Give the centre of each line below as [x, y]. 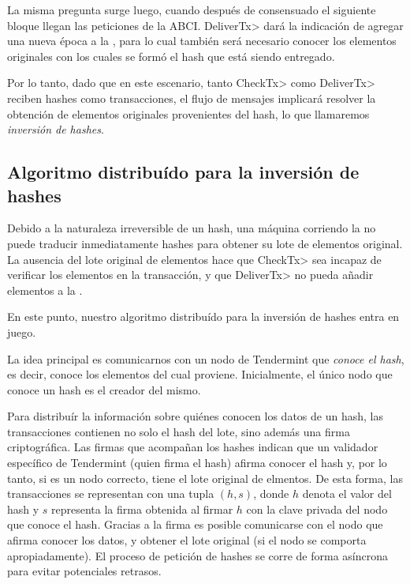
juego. [22, 332]
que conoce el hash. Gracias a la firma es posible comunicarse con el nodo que [195, 524]
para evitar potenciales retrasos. [84, 571]
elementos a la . [45, 290]
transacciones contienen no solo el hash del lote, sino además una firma [179, 431]
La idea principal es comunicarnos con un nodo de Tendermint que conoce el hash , [206, 358]
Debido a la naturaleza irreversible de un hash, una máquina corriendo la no [192, 228]
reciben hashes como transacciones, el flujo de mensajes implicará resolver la [192, 98]
